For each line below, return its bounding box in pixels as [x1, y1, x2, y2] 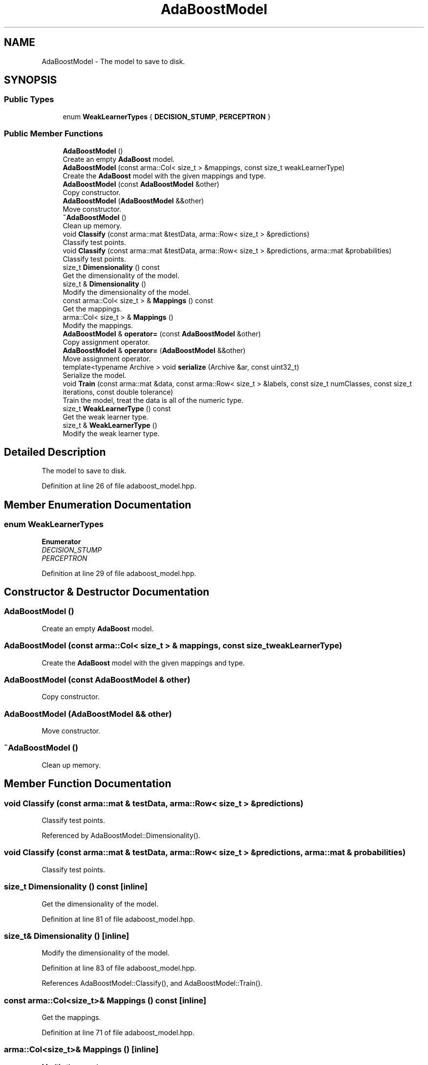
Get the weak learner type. [63, 412, 149, 421]
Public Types [4, 94, 54, 105]
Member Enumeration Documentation [4, 498, 192, 511]
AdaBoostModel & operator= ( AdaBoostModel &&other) [63, 346, 246, 355]
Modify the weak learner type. [63, 429, 160, 438]
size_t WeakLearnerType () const [63, 404, 171, 413]
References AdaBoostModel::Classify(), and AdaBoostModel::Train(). [42, 979, 263, 988]
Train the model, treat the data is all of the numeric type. [63, 396, 244, 404]
